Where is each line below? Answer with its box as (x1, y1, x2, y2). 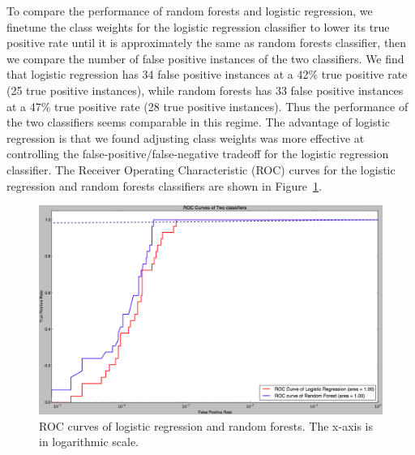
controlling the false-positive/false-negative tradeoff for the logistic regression (6, 145, 389, 162)
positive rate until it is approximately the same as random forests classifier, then (6, 34, 407, 51)
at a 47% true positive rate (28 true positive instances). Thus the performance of (6, 97, 409, 114)
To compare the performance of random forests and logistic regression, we (6, 2, 373, 19)
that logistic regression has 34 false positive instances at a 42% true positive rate (6, 66, 408, 83)
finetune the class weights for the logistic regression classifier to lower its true (6, 18, 390, 35)
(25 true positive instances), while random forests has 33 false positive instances (6, 81, 404, 98)
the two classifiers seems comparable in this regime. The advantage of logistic (6, 114, 391, 131)
